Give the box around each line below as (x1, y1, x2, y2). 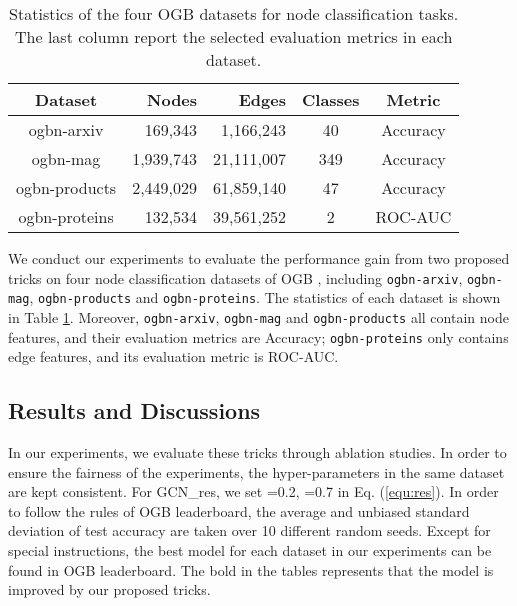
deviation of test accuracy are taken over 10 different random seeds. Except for (8, 520, 491, 541)
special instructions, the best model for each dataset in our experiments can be (8, 539, 492, 560)
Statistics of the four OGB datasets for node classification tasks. (9, 2, 459, 25)
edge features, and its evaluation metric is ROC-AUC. (8, 346, 339, 367)
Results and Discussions (8, 395, 261, 426)
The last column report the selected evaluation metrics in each (15, 25, 453, 48)
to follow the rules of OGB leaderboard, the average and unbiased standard (8, 500, 470, 521)
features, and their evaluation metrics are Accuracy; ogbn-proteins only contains (8, 326, 509, 347)
